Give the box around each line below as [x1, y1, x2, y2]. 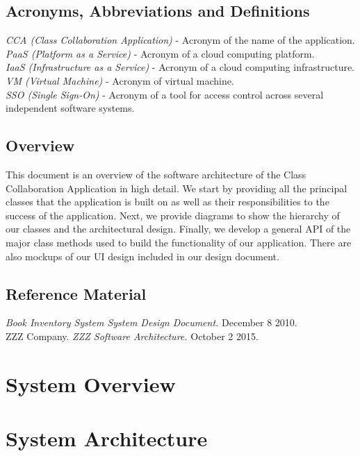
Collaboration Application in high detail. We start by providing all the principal [6, 180, 347, 195]
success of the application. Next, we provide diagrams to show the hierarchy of [6, 208, 340, 222]
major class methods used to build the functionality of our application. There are [6, 235, 352, 249]
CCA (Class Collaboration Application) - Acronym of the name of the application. [6, 33, 355, 47]
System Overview [6, 369, 176, 398]
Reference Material [6, 282, 147, 304]
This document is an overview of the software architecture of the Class [6, 167, 306, 181]
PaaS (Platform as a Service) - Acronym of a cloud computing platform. [6, 46, 315, 60]
